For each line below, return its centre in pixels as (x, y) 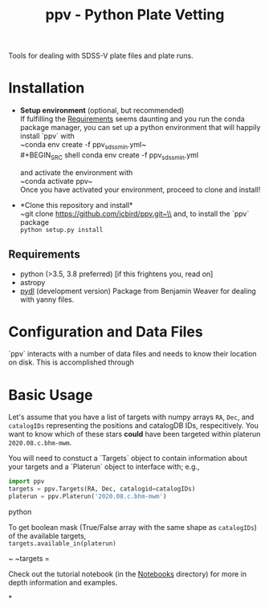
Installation (47, 88)
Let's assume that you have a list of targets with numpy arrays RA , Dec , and (131, 417)
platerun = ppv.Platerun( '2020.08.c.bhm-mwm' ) (88, 497)
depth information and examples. (63, 583)
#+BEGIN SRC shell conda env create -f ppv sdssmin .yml (109, 156)
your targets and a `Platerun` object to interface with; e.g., (104, 466)
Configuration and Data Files (106, 332)
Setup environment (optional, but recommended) (102, 111)
